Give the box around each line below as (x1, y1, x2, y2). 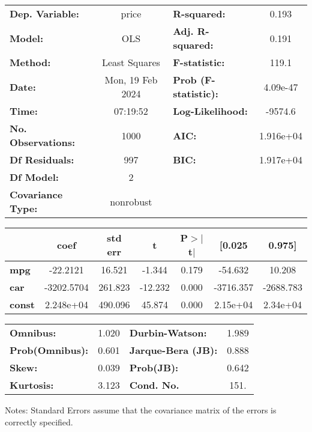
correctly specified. (5, 415, 73, 428)
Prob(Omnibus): (10, 343, 89, 357)
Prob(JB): (129, 361, 179, 374)
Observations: (10, 135, 76, 149)
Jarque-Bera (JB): (129, 343, 218, 357)
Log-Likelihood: (173, 104, 248, 118)
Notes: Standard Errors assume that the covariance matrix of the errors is (5, 404, 277, 416)
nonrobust (110, 194, 152, 208)
